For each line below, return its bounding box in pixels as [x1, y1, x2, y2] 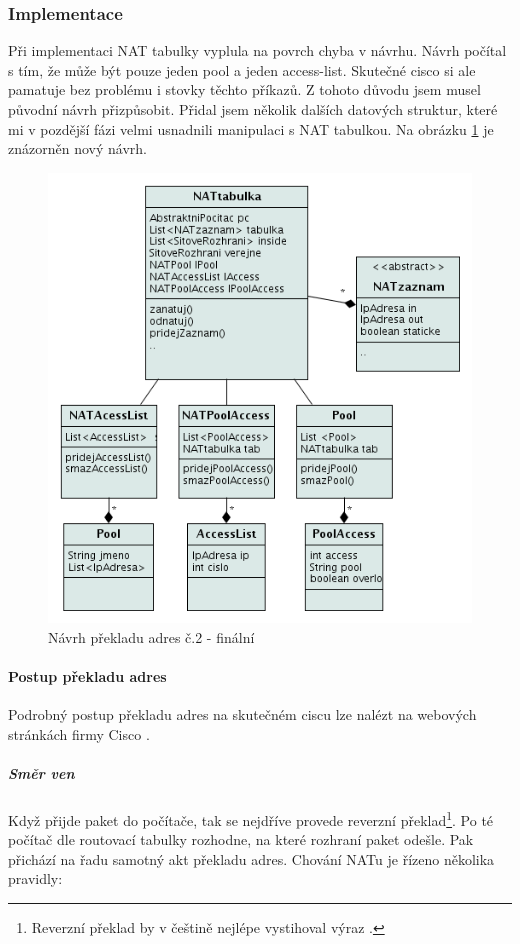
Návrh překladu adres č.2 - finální [48, 626, 255, 647]
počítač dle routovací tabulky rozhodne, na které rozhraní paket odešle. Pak [8, 829, 474, 850]
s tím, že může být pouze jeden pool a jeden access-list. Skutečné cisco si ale [8, 59, 476, 80]
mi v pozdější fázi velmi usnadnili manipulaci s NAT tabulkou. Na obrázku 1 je [8, 118, 494, 139]
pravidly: [8, 868, 63, 889]
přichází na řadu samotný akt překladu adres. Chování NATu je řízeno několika [8, 848, 495, 869]
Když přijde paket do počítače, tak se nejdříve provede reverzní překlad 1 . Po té [8, 806, 494, 830]
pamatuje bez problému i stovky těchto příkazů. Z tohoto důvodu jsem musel [8, 79, 481, 100]
